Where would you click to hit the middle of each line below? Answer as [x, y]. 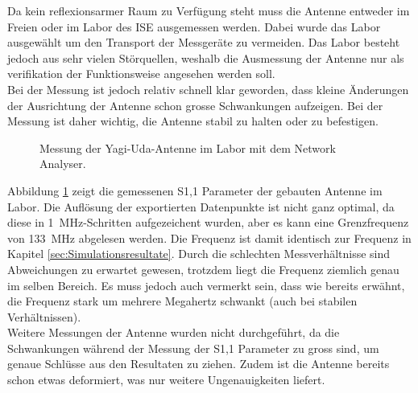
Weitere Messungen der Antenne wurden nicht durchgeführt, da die [174, 332]
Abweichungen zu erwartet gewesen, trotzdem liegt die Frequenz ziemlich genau [203, 269]
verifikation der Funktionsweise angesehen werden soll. [141, 74]
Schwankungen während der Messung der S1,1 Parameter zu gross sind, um [193, 348]
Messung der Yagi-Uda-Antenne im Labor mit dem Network [188, 147]
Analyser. [63, 164]
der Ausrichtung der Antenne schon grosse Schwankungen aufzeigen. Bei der [195, 105]
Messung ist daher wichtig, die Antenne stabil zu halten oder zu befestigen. [193, 121]
